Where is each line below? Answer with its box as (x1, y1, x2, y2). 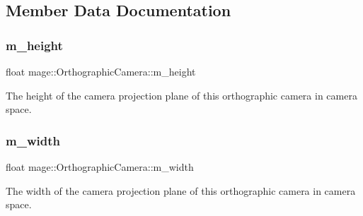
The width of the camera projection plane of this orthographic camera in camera (6, 183, 356, 198)
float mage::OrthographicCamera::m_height (6, 64, 196, 78)
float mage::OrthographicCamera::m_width (6, 160, 194, 174)
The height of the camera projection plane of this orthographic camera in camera (6, 88, 357, 102)
